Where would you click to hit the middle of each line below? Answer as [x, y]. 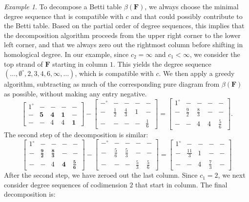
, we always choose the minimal [192, 6]
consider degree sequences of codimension [66, 184]
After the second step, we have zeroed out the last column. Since [101, 175]
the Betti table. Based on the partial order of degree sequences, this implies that [124, 26]
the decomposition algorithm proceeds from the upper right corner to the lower [122, 35]
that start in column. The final [181, 184]
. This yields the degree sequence [162, 64]
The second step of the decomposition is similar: [76, 134]
